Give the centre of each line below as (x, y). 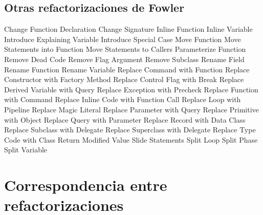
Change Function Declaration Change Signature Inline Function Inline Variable (128, 29)
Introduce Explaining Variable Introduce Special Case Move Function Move (123, 39)
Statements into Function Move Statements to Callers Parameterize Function (125, 49)
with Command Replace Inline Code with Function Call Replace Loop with (123, 99)
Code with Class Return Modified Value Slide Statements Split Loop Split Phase (131, 139)
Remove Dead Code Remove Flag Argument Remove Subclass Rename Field (124, 59)
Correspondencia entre (86, 185)
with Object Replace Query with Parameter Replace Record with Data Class (125, 119)
